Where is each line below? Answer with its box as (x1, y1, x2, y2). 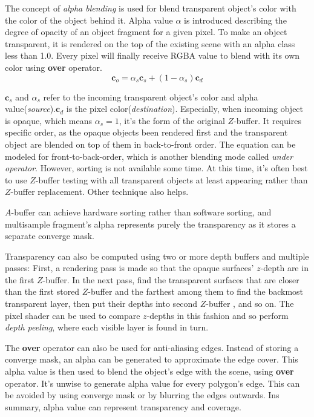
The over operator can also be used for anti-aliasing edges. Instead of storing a (5, 341, 299, 353)
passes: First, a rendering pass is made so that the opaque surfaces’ (5, 261, 254, 274)
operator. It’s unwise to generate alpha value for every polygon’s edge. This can (5, 376, 300, 389)
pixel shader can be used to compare (5, 309, 140, 321)
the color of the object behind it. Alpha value (5, 13, 173, 26)
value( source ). (5, 102, 56, 115)
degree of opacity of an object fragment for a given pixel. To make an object (5, 25, 287, 38)
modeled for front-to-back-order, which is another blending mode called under (5, 149, 293, 162)
